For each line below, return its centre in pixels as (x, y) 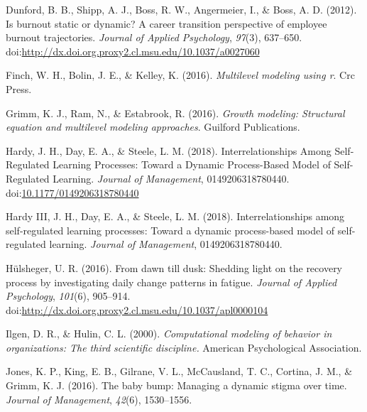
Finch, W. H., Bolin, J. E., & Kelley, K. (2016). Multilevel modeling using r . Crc (180, 75)
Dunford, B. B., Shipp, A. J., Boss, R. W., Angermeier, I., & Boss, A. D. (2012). (181, 9)
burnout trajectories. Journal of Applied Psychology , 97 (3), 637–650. (154, 37)
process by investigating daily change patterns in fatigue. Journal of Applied (171, 282)
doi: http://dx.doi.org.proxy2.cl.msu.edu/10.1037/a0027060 (133, 51)
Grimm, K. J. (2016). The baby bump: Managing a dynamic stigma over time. (176, 385)
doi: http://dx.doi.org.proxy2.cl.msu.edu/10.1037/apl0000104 (137, 309)
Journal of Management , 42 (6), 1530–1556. (99, 399)
